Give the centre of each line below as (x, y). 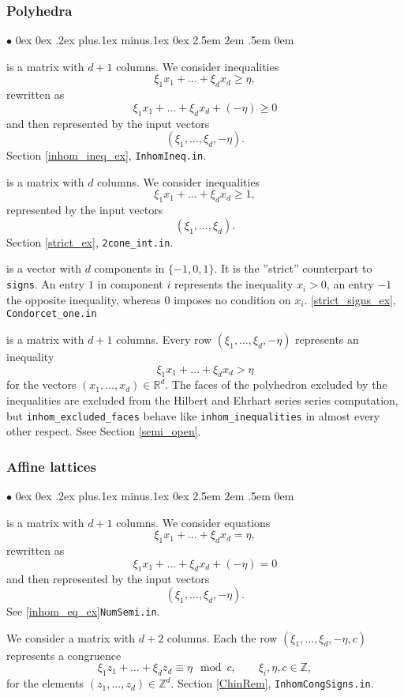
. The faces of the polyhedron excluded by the (276, 384)
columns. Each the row (222, 637)
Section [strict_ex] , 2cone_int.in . (90, 241)
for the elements (45, 683)
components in (129, 268)
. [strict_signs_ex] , (350, 299)
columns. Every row (164, 339)
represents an (327, 339)
